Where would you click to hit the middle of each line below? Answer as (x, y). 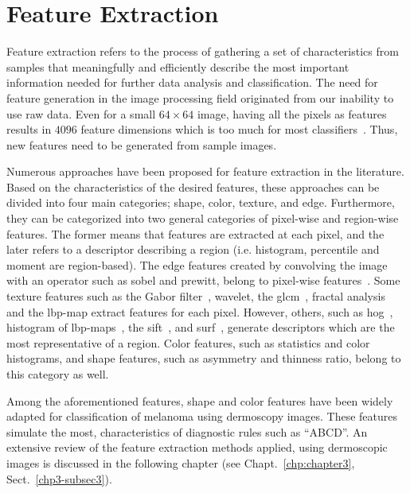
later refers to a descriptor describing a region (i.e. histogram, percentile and (193, 249)
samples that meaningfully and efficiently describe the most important (178, 66)
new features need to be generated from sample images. (142, 144)
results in (29, 129)
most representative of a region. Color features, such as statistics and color (188, 342)
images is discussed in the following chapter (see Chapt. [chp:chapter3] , (181, 462)
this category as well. (58, 374)
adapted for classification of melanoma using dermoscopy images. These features (202, 416)
